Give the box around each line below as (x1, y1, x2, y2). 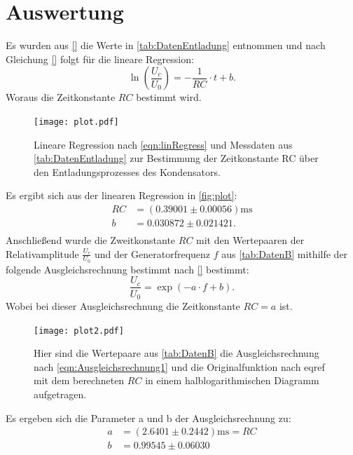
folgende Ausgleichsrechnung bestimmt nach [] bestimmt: (6, 262, 249, 276)
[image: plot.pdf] (34, 116, 119, 127)
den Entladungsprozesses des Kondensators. (34, 164, 221, 179)
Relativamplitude (6, 246, 79, 261)
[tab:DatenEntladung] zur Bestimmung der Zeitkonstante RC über (34, 151, 319, 165)
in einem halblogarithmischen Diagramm (145, 373, 319, 388)
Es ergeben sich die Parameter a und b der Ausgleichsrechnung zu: (6, 410, 291, 425)
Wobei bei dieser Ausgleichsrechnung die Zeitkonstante (6, 298, 240, 313)
